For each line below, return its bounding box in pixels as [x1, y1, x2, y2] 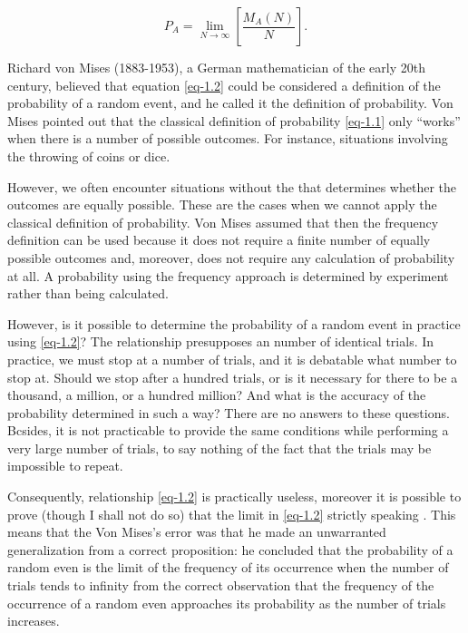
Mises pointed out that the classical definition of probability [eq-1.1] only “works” [7, 111, 461, 130]
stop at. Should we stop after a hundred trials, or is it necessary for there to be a [7, 367, 458, 386]
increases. [7, 611, 60, 630]
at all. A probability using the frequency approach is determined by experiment [7, 266, 449, 285]
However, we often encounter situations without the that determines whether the [7, 177, 457, 196]
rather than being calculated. [7, 284, 169, 303]
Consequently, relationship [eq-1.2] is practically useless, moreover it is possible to [7, 487, 462, 506]
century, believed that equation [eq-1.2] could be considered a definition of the [7, 75, 441, 94]
